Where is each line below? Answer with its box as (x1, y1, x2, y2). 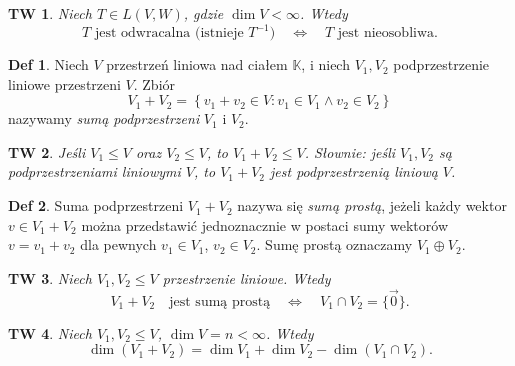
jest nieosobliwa (337, 26, 435, 41)
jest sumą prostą (169, 294, 271, 309)
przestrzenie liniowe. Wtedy (162, 267, 331, 288)
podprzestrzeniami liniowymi (8, 161, 181, 182)
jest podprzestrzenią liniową (270, 161, 438, 182)
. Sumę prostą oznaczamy (256, 234, 413, 255)
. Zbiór (133, 73, 176, 94)
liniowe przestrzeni (8, 73, 121, 94)
